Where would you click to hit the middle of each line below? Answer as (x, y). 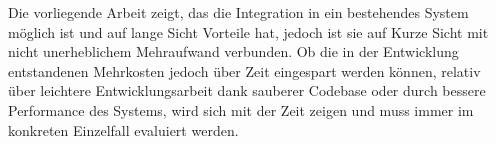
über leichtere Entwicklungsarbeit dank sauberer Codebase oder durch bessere (247, 90)
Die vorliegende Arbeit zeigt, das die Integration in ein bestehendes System (238, 12)
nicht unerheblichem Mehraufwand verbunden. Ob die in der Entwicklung (233, 51)
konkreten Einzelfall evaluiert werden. (123, 129)
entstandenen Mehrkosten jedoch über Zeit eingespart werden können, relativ (244, 70)
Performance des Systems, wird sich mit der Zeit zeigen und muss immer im (241, 109)
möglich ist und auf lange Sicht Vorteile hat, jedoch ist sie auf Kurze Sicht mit (248, 31)
